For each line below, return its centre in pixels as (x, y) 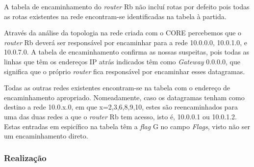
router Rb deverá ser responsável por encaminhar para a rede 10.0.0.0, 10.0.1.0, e (126, 42)
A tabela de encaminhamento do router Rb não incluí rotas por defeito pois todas (127, 6)
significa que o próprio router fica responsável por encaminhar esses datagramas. (125, 71)
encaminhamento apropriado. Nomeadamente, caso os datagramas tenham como (124, 97)
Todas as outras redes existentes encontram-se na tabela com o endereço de (117, 88)
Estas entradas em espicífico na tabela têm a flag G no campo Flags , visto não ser (127, 126)
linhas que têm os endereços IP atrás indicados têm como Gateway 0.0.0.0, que (122, 61)
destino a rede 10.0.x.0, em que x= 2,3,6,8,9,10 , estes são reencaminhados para (121, 107)
